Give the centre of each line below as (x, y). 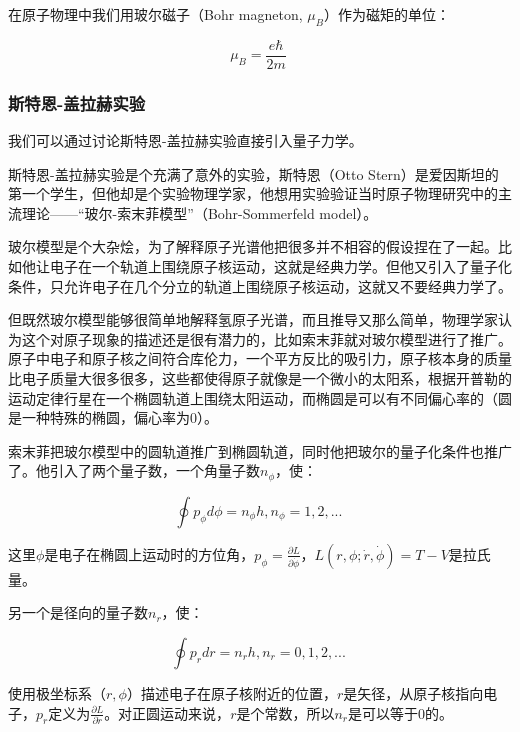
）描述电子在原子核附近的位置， (231, 693)
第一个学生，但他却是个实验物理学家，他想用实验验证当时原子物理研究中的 (253, 193)
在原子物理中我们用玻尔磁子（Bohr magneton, (155, 14)
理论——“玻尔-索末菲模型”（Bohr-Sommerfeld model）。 (199, 212)
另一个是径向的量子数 (78, 612)
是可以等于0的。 (401, 712)
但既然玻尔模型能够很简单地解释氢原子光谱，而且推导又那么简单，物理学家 (253, 319)
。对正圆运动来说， (167, 712)
